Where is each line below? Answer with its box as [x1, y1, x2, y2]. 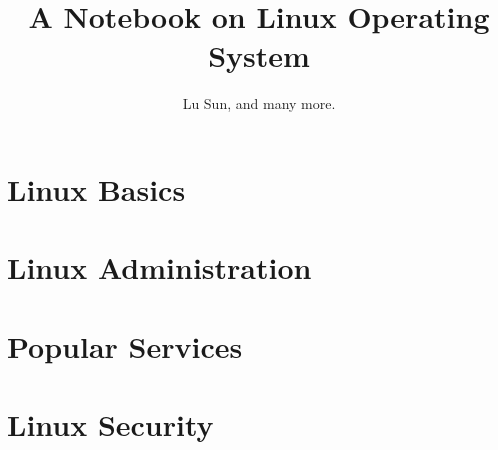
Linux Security [7, 404, 214, 445]
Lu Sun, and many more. [182, 93, 336, 114]
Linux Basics [7, 168, 186, 209]
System [208, 35, 310, 76]
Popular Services [7, 325, 243, 366]
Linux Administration [7, 247, 312, 288]
